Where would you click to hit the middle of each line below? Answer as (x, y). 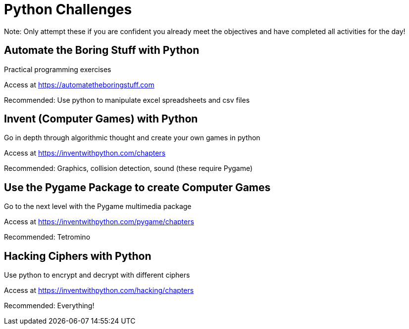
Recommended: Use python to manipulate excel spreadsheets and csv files (127, 100)
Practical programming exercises (58, 69)
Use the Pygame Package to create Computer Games (137, 187)
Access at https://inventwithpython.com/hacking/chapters (99, 290)
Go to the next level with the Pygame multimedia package (98, 206)
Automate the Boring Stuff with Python (102, 50)
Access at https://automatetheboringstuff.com (79, 84)
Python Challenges (68, 9)
